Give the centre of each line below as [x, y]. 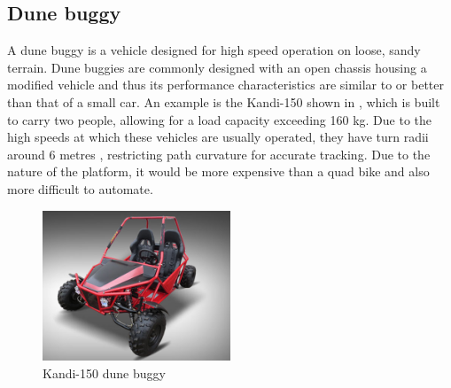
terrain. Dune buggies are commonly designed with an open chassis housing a [217, 67]
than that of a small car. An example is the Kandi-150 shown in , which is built [224, 101]
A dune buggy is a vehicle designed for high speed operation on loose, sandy [214, 50]
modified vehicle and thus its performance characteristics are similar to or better [226, 85]
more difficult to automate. [80, 188]
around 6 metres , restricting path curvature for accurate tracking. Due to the [219, 154]
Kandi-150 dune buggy [104, 372]
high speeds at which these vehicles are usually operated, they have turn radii [218, 137]
